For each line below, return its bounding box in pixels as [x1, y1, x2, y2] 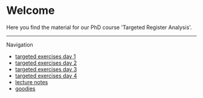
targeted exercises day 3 [14, 65, 77, 73]
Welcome [6, 4, 55, 18]
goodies [14, 85, 36, 92]
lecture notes [14, 78, 48, 85]
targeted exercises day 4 [14, 72, 77, 79]
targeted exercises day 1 [14, 53, 76, 60]
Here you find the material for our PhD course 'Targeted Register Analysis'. [6, 24, 192, 31]
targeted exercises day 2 [14, 59, 77, 67]
